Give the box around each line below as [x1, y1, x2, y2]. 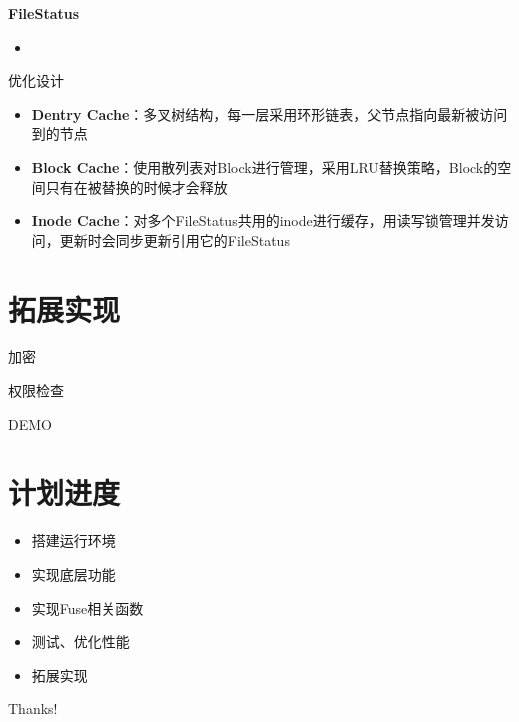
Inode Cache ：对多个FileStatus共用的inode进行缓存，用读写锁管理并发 [31, 210, 495, 231]
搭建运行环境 [31, 530, 116, 551]
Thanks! [8, 698, 58, 719]
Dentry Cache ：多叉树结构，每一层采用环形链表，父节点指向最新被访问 [31, 103, 508, 124]
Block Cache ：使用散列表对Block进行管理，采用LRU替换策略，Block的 [31, 156, 498, 177]
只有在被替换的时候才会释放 [45, 176, 228, 197]
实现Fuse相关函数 [31, 597, 144, 618]
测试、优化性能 [31, 631, 130, 652]
